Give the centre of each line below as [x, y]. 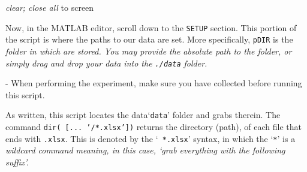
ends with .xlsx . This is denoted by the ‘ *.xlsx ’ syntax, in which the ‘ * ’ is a [151, 138]
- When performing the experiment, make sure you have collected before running [154, 83]
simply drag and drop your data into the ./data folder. [106, 63]
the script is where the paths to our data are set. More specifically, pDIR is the [149, 39]
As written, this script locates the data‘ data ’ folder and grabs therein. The [143, 115]
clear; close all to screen [50, 7]
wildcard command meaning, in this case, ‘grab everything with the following [145, 150]
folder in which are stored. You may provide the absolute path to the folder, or [149, 51]
